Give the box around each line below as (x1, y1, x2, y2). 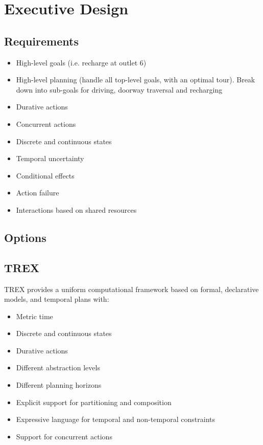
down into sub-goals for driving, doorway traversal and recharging (16, 84, 223, 95)
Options (4, 229, 46, 245)
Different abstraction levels (16, 362, 100, 373)
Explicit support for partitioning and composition (16, 396, 172, 407)
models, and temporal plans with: (4, 294, 109, 304)
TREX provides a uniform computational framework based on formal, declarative (4, 283, 259, 294)
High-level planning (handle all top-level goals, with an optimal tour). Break (16, 74, 255, 85)
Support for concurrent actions (16, 431, 112, 441)
